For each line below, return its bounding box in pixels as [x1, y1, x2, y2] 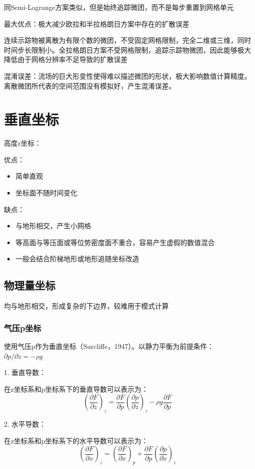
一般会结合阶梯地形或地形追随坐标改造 [15, 253, 139, 264]
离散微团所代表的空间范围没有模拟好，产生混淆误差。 [4, 80, 176, 91]
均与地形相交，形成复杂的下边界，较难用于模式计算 [4, 301, 169, 311]
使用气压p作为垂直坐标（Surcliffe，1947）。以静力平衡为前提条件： [4, 341, 214, 351]
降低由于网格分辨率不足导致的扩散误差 [4, 54, 127, 64]
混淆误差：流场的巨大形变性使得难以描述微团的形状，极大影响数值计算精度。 [4, 70, 251, 81]
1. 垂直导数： [4, 367, 46, 377]
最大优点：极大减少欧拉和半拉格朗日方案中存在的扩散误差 [4, 18, 189, 29]
